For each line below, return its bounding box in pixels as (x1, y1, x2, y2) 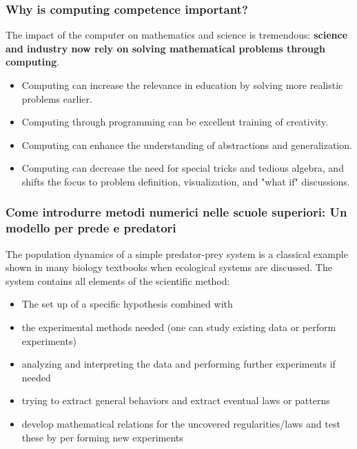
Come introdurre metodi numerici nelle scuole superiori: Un (6, 203, 347, 221)
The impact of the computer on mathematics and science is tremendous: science (6, 28, 348, 42)
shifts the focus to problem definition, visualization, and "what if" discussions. (21, 174, 350, 188)
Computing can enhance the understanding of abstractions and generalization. (21, 137, 352, 152)
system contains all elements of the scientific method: (6, 273, 230, 288)
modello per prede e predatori (6, 219, 176, 237)
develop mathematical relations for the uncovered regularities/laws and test (21, 417, 340, 431)
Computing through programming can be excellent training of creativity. (21, 114, 329, 129)
